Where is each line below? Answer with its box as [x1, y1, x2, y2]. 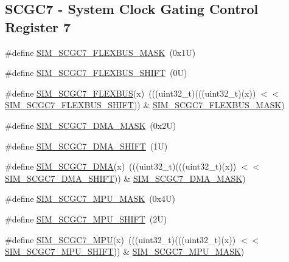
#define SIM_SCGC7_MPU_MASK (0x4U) [5, 192, 175, 205]
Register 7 [5, 17, 71, 36]
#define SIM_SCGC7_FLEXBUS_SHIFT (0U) [5, 66, 187, 79]
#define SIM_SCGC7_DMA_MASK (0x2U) [5, 119, 176, 131]
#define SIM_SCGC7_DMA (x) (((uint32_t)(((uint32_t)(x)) [5, 160, 237, 173]
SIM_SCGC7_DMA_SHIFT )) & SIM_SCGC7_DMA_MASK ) [5, 171, 246, 184]
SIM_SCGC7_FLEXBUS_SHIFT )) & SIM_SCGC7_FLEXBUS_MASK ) [5, 98, 285, 111]
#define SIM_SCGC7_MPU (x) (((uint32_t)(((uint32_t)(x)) [5, 233, 236, 246]
